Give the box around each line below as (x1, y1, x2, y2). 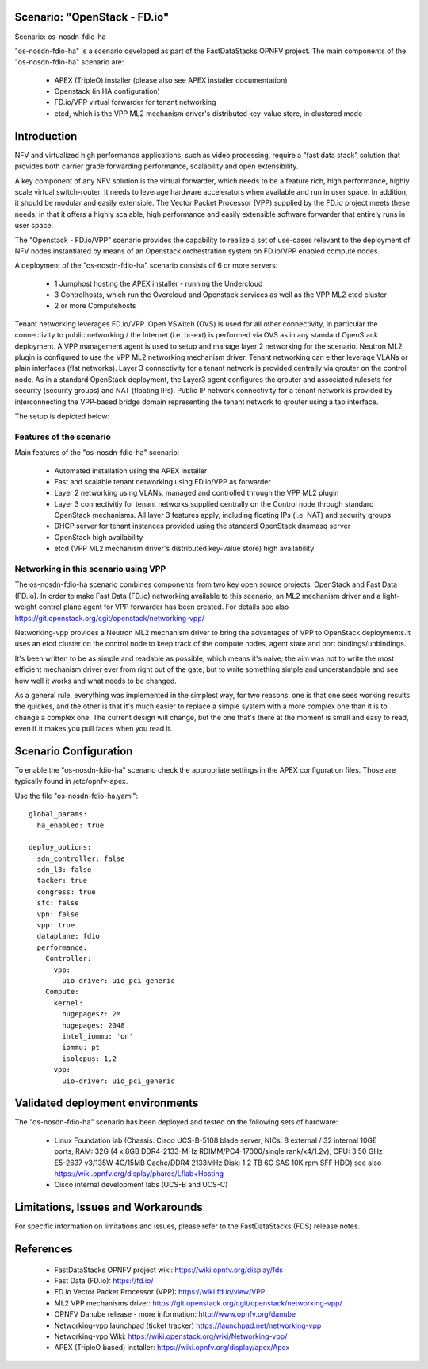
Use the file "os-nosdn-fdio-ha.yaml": (14, 791, 139, 800)
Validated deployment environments (14, 1097, 199, 1110)
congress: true (36, 887, 96, 897)
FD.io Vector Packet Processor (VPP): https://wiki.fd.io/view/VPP (54, 1287, 266, 1297)
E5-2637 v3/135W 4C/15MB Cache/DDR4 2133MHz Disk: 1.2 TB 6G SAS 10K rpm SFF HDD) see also (54, 1158, 382, 1167)
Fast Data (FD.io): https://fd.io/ (54, 1276, 154, 1286)
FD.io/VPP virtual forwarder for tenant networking (54, 98, 216, 107)
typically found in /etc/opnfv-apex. (14, 777, 128, 786)
